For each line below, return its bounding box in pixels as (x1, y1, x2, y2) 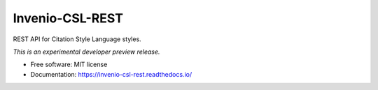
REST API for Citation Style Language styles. (13, 35, 141, 43)
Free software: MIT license (30, 60, 108, 69)
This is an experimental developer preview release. (13, 47, 160, 56)
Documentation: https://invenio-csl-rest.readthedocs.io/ (30, 70, 192, 78)
